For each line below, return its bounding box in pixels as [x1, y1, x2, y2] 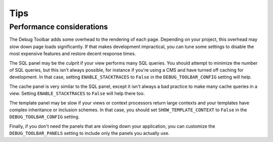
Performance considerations [9, 22, 108, 31]
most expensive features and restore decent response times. [9, 51, 136, 57]
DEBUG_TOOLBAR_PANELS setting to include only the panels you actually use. [9, 130, 170, 136]
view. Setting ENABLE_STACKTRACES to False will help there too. [9, 90, 145, 97]
